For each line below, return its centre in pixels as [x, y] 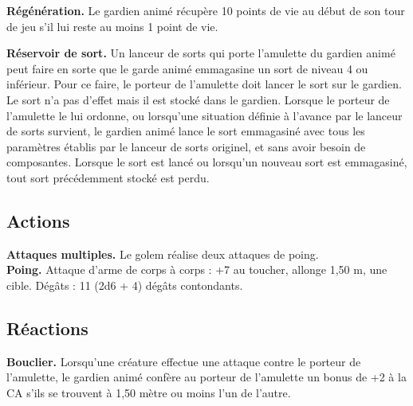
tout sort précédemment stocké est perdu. [108, 177]
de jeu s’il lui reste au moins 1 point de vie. [112, 26]
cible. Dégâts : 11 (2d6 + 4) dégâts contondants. [125, 285]
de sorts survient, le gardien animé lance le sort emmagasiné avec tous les [186, 131]
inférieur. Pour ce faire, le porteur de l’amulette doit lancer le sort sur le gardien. [204, 84]
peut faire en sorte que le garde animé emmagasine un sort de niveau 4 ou [187, 68]
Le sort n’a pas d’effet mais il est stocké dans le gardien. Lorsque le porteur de [198, 99]
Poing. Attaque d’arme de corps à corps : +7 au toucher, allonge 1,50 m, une [197, 269]
